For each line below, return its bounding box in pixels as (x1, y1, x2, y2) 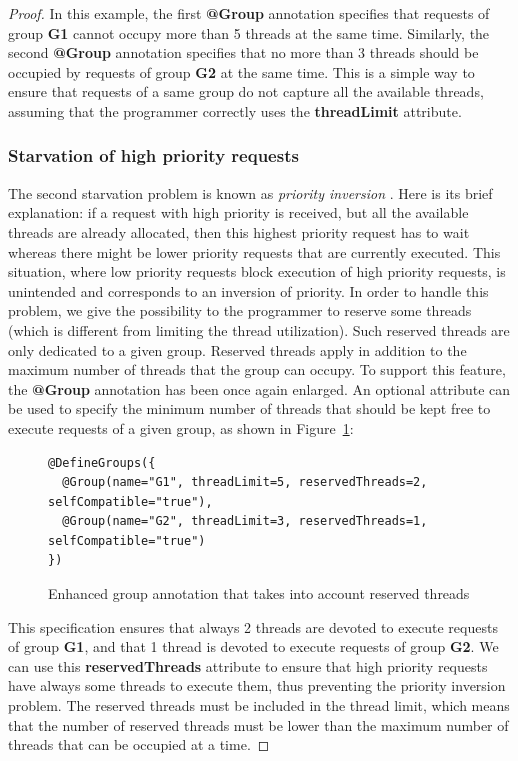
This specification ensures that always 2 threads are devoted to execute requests (8, 616, 498, 637)
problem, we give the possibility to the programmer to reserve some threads (8, 300, 472, 321)
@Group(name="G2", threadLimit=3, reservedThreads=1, (62, 514, 428, 529)
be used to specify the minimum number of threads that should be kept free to (8, 398, 491, 419)
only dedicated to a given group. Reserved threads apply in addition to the (8, 339, 467, 360)
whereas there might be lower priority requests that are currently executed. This (8, 241, 501, 262)
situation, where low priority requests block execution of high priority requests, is (8, 261, 506, 282)
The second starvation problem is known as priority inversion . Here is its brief (8, 182, 493, 203)
